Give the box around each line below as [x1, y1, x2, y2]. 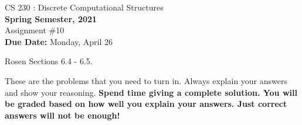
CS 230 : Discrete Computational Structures [5, 1, 164, 13]
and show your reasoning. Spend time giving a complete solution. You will [5, 86, 297, 98]
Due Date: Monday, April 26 [5, 35, 113, 47]
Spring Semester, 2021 [5, 12, 97, 25]
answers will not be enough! [5, 109, 120, 121]
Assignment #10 [5, 24, 65, 36]
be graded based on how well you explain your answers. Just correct [5, 98, 287, 110]
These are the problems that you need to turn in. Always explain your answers [5, 74, 288, 86]
